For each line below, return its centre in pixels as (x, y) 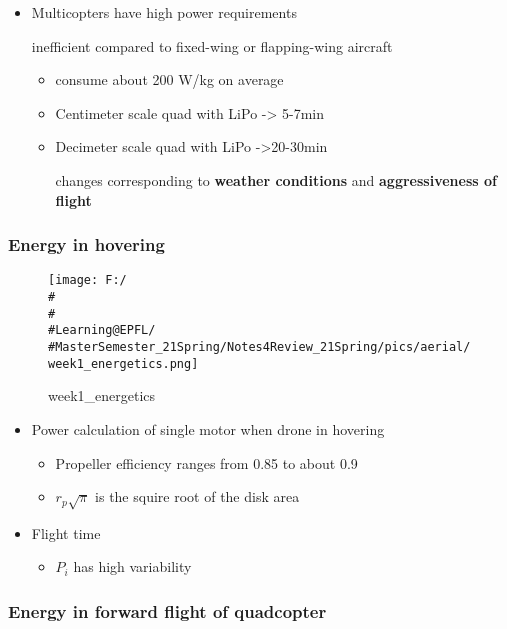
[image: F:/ (87, 280)
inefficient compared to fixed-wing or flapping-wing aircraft (212, 45)
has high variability (132, 566)
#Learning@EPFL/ (102, 330)
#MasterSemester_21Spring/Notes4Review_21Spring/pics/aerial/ (259, 347)
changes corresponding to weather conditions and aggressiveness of (276, 179)
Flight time (66, 532)
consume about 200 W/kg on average (169, 79)
